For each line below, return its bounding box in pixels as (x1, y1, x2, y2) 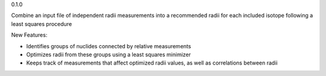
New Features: (11, 31, 48, 39)
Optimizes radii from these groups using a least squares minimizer (26, 51, 191, 58)
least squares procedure (11, 20, 72, 27)
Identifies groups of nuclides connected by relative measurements (26, 42, 191, 49)
